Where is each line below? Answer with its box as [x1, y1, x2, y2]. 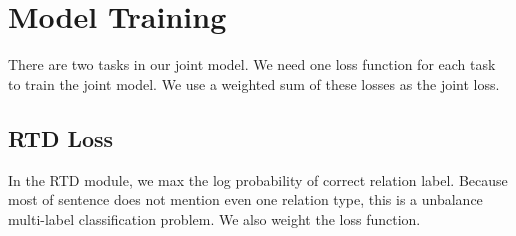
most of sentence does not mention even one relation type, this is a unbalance [8, 189, 483, 210]
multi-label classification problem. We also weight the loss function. [8, 208, 421, 229]
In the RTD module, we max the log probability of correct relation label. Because [8, 169, 508, 190]
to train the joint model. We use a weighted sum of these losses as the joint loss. [8, 73, 500, 94]
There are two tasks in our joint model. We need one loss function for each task [8, 54, 496, 75]
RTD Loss [8, 122, 114, 153]
